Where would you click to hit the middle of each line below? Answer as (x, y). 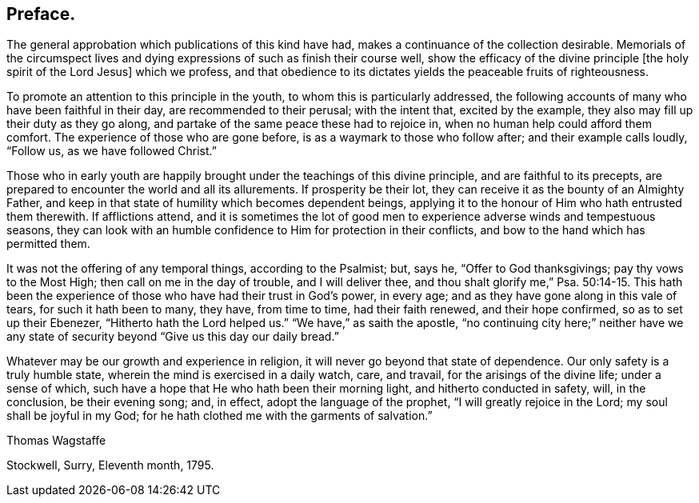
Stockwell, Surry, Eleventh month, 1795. (110, 465)
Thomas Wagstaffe (56, 441)
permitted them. (48, 244)
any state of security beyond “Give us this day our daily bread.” (173, 337)
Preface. (41, 14)
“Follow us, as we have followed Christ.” (112, 151)
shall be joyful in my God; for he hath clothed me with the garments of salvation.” (220, 416)
